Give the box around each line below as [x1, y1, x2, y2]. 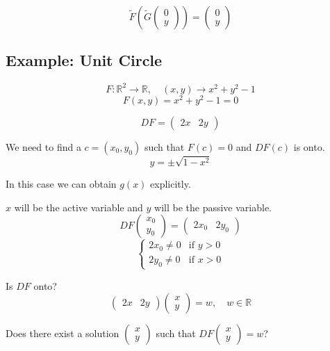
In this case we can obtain [6, 176, 117, 190]
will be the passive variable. [154, 199, 272, 214]
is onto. [293, 139, 325, 154]
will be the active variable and [14, 199, 143, 214]
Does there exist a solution [6, 326, 119, 341]
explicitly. [150, 176, 191, 190]
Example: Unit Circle [6, 49, 163, 71]
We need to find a [6, 139, 81, 154]
